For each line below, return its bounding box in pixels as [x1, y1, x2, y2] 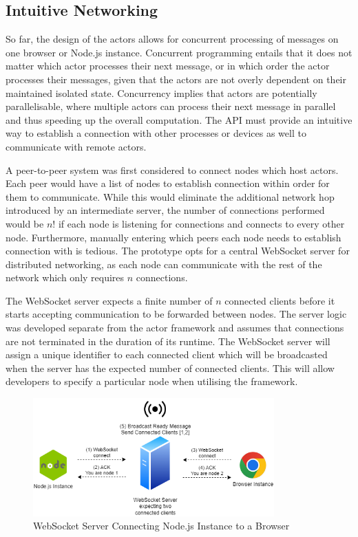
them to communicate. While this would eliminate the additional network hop [6, 189, 335, 204]
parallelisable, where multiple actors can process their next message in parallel [6, 99, 336, 113]
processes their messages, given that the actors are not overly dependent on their [6, 72, 346, 86]
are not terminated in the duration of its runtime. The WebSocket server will [6, 333, 330, 348]
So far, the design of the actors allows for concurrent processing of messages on [6, 32, 339, 46]
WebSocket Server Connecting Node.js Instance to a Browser [33, 518, 290, 533]
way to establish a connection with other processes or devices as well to [6, 126, 306, 140]
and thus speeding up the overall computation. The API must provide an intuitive [6, 112, 352, 127]
